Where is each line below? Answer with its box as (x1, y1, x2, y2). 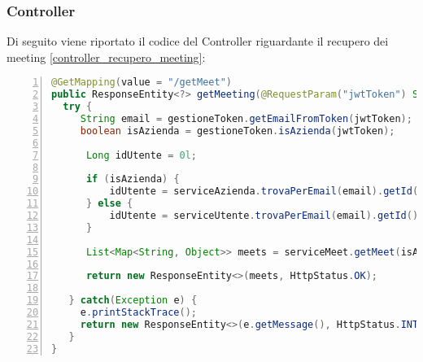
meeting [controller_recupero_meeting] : (7, 48, 206, 65)
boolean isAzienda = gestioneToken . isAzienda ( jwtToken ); (80, 124, 395, 137)
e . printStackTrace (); (80, 307, 197, 319)
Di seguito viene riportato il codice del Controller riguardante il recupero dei (7, 33, 389, 50)
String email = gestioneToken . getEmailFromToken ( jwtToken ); (80, 113, 412, 125)
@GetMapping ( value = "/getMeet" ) (51, 76, 232, 89)
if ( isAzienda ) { (85, 173, 180, 185)
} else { (85, 198, 133, 210)
